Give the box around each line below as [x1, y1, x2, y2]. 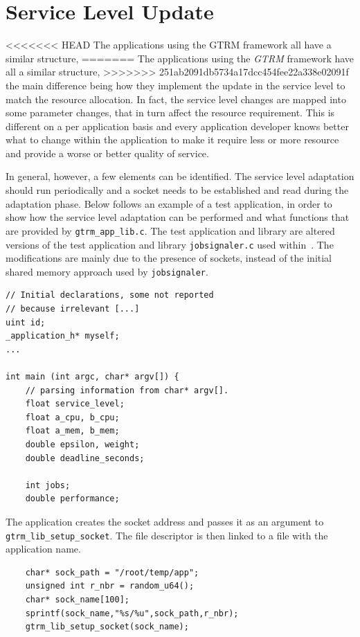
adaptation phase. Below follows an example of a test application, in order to [6, 196, 332, 210]
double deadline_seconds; [25, 453, 145, 463]
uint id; [6, 317, 46, 328]
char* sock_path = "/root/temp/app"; [25, 567, 199, 577]
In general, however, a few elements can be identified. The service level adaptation [6, 169, 354, 183]
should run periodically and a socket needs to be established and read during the [6, 183, 349, 197]
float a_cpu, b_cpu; [25, 412, 120, 422]
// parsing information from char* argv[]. [25, 385, 229, 395]
